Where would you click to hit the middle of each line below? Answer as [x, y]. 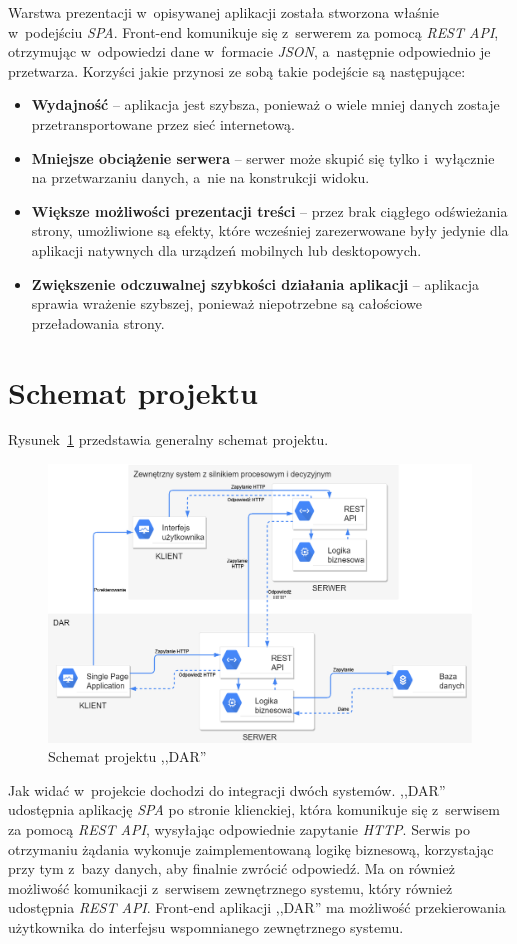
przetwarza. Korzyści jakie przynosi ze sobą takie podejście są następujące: [237, 70]
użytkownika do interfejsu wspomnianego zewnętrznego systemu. [206, 927]
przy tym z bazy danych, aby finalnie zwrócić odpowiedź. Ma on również [231, 868]
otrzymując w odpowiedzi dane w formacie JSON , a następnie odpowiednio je [249, 51]
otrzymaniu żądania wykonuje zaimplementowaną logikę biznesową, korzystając [251, 848]
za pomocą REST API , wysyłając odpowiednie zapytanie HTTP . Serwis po [239, 829]
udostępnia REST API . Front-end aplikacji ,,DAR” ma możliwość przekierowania [257, 907]
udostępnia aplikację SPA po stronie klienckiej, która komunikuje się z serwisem [254, 809]
